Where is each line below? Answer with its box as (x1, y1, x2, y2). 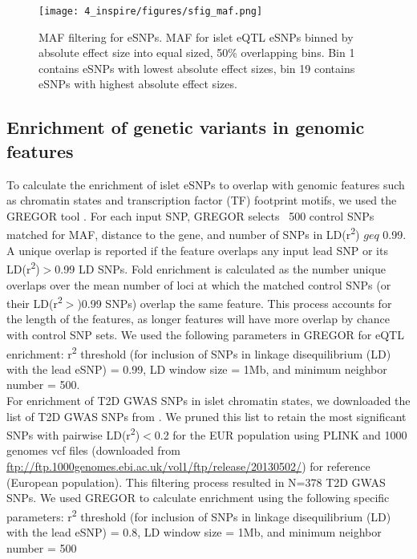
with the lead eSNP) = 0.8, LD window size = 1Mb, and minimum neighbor (6, 524, 382, 541)
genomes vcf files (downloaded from (6, 442, 180, 459)
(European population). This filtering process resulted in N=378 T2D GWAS (6, 473, 386, 490)
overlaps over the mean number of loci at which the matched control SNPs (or (6, 276, 391, 293)
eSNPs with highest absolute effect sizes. (38, 75, 237, 92)
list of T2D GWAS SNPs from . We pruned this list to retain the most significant (6, 407, 407, 424)
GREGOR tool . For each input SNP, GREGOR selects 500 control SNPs (6, 207, 374, 224)
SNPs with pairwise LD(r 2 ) (6, 424, 140, 443)
